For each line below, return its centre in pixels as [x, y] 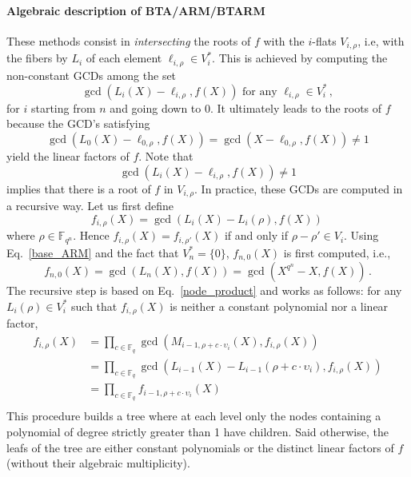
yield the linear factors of [68, 155]
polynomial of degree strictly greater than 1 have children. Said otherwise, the [198, 431]
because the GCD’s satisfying [78, 123]
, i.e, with [381, 40]
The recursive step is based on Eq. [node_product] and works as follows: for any [204, 290]
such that [94, 306]
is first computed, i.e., [337, 252]
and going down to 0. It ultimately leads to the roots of [246, 107]
